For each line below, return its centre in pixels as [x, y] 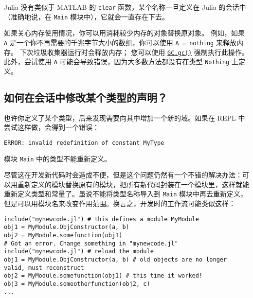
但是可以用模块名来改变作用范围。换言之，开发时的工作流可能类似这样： [120, 203]
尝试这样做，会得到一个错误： [52, 127]
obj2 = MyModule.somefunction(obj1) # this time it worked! [103, 276]
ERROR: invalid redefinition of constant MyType [84, 143]
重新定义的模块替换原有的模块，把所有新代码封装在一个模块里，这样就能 [133, 184]
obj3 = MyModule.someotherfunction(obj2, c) [77, 284]
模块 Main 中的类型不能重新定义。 [57, 158]
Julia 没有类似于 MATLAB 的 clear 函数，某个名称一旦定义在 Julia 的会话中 [125, 7]
